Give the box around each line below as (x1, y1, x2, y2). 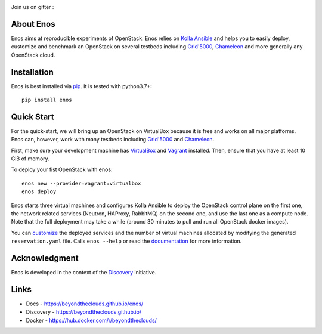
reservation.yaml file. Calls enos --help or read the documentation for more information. (11, 237, 242, 245)
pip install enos (21, 96, 72, 103)
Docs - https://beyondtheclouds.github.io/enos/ (26, 300, 144, 307)
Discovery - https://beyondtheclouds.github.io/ (26, 308, 142, 316)
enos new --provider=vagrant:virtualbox (21, 180, 141, 187)
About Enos (11, 18, 56, 29)
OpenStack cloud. (11, 51, 55, 58)
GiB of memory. (11, 155, 50, 162)
